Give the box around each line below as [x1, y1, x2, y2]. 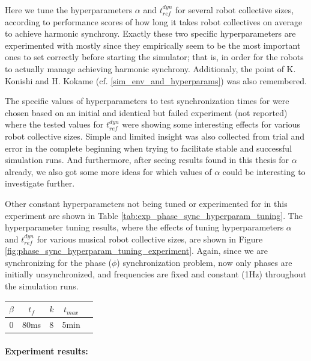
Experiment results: [5, 344, 88, 357]
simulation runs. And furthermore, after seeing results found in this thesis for [5, 153, 289, 166]
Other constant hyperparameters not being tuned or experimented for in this [5, 197, 288, 209]
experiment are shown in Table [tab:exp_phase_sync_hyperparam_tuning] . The [5, 209, 303, 221]
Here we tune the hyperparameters [5, 4, 133, 16]
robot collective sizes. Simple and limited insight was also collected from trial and [5, 129, 305, 142]
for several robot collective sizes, [175, 4, 294, 16]
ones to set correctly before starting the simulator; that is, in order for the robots [5, 51, 304, 63]
